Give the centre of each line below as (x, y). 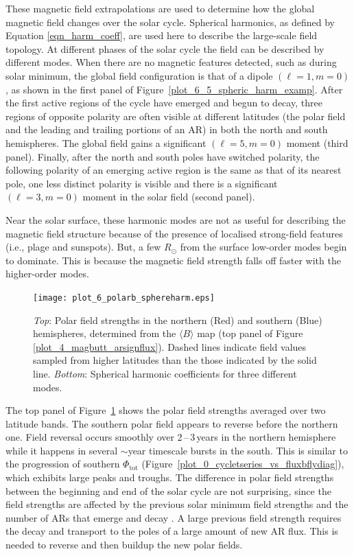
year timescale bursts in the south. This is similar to (238, 450)
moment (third (317, 142)
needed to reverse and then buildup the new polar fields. (124, 545)
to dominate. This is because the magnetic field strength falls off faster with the (173, 260)
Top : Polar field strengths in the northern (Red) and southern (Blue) (178, 320)
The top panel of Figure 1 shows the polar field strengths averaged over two (166, 410)
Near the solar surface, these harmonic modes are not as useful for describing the (176, 219)
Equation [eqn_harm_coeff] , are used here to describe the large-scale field (162, 35)
